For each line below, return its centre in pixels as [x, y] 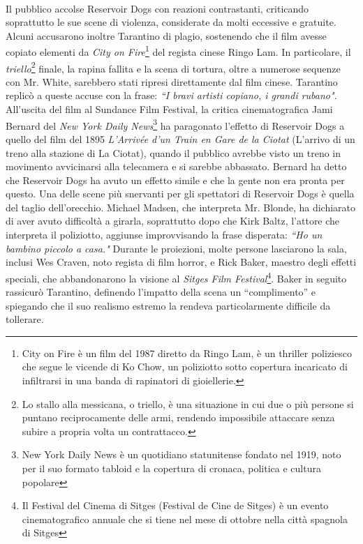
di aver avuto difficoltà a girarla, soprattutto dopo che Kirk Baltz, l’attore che [173, 221]
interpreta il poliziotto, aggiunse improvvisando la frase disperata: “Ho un [164, 235]
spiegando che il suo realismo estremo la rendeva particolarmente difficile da [168, 305]
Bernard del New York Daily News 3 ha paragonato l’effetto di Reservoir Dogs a [175, 124]
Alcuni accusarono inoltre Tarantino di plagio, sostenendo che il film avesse [166, 35]
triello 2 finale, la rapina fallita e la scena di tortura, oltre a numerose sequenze [173, 67]
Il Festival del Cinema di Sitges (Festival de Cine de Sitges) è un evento [175, 505]
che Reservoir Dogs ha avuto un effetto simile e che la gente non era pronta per [175, 180]
